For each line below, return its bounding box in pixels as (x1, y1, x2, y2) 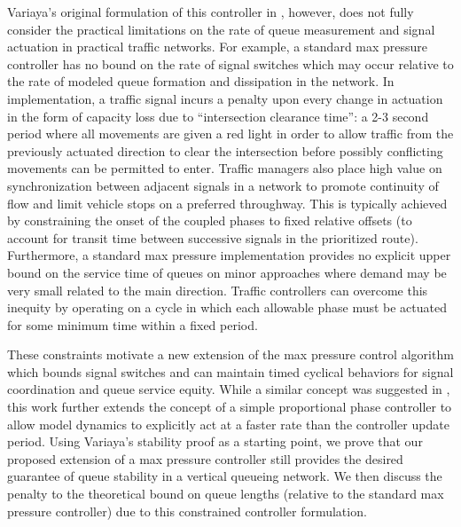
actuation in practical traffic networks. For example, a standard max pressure (7, 37, 428, 56)
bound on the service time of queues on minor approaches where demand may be (7, 263, 447, 281)
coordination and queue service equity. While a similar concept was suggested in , (7, 380, 450, 398)
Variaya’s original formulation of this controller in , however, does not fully (7, 3, 414, 20)
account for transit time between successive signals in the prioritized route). (7, 228, 418, 247)
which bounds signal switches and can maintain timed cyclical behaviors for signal (7, 362, 454, 381)
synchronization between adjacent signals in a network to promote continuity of (7, 176, 439, 194)
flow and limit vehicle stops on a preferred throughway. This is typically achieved (7, 193, 448, 212)
